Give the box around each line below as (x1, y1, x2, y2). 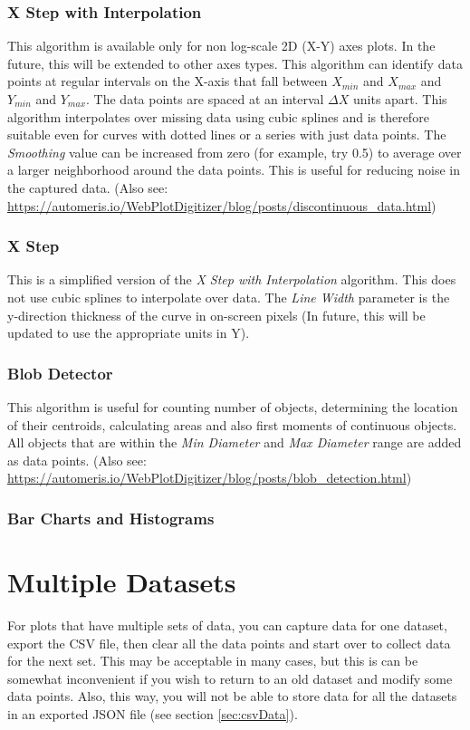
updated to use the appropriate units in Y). (7, 323, 250, 342)
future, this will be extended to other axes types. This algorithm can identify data (7, 53, 463, 72)
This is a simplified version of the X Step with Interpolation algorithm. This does (7, 270, 456, 289)
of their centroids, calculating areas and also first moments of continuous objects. (7, 415, 457, 434)
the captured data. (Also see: (7, 178, 168, 197)
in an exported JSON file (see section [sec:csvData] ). (7, 704, 298, 723)
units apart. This (352, 90, 447, 108)
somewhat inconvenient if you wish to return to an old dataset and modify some (7, 668, 453, 687)
